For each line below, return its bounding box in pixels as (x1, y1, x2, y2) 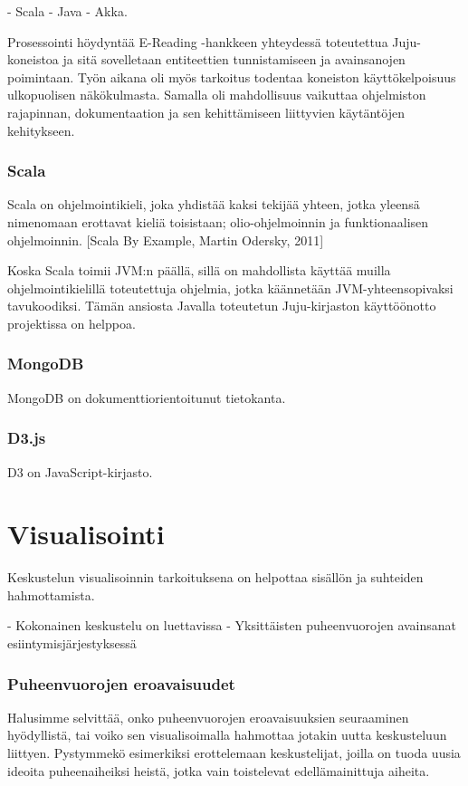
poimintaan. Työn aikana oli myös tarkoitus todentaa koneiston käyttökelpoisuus (7, 67, 456, 86)
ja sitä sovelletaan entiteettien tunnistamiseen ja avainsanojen (62, 50, 406, 69)
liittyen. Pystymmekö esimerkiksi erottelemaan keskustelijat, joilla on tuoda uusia (7, 743, 461, 762)
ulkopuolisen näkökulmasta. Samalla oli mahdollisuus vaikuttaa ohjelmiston (7, 85, 426, 104)
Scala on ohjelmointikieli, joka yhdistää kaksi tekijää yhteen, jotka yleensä (7, 195, 420, 214)
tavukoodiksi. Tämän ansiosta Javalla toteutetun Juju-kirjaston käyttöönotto (7, 296, 436, 315)
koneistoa (7, 50, 59, 69)
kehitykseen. (7, 120, 75, 139)
